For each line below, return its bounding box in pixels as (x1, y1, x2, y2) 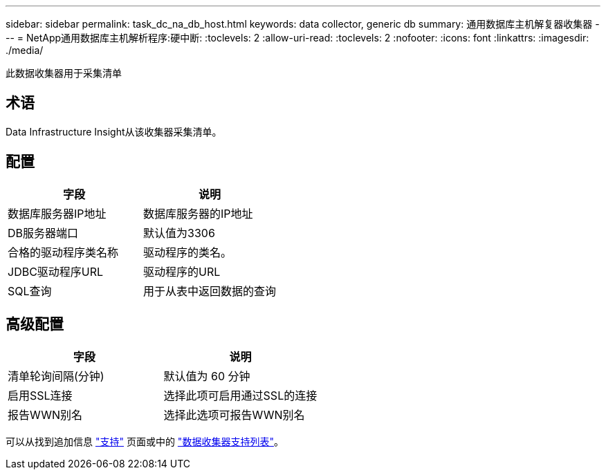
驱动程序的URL (143, 264, 221, 279)
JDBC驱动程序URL (8, 264, 104, 279)
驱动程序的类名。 (143, 245, 232, 259)
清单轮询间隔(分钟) (8, 369, 104, 383)
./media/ (6, 44, 44, 56)
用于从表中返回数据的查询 (143, 283, 277, 298)
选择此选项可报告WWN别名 (163, 407, 305, 422)
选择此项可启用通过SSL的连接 (163, 388, 318, 402)
